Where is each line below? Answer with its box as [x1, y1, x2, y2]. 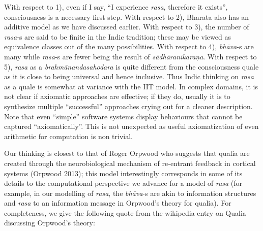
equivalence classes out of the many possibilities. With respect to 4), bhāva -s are [4, 41, 254, 52]
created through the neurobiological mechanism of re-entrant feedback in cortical [4, 157, 256, 168]
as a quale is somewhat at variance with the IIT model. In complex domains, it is [4, 81, 258, 91]
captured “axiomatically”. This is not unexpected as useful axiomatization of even [4, 121, 259, 131]
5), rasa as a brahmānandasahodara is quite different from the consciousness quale [4, 61, 259, 72]
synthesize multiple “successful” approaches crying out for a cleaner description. [4, 101, 253, 111]
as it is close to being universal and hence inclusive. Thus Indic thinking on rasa [4, 71, 254, 82]
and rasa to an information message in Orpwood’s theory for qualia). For [4, 197, 231, 208]
